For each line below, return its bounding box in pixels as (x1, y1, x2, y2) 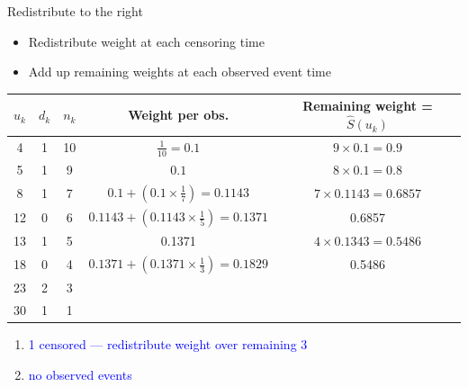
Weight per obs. (128, 105, 229, 124)
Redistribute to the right (7, 2, 143, 20)
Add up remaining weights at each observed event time (28, 62, 331, 81)
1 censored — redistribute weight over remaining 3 (28, 335, 308, 354)
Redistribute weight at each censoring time (28, 31, 265, 50)
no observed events (28, 364, 132, 383)
